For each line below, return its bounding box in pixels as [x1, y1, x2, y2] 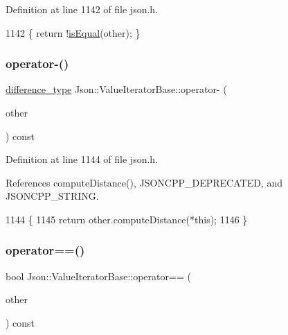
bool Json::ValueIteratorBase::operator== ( [6, 268, 191, 283]
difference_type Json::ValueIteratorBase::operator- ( [6, 82, 227, 96]
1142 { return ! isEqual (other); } [6, 25, 141, 40]
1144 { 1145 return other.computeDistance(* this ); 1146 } [6, 212, 248, 226]
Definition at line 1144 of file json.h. [6, 152, 159, 166]
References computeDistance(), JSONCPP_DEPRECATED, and [6, 175, 282, 189]
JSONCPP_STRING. [6, 189, 99, 203]
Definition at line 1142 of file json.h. [6, 2, 159, 16]
